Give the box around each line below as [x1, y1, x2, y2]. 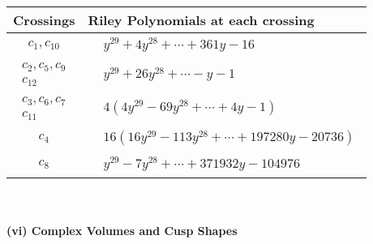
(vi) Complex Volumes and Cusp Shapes [6, 221, 238, 238]
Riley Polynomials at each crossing [88, 11, 315, 29]
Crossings [13, 11, 75, 29]
